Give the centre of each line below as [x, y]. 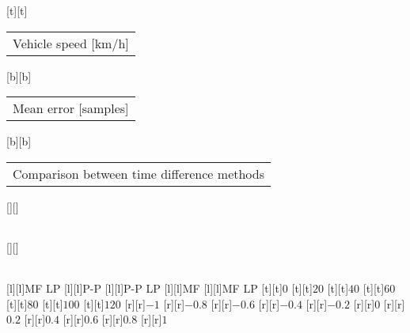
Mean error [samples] [71, 108]
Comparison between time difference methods [139, 173]
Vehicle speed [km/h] [71, 43]
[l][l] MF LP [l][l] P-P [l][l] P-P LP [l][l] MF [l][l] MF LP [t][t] [144, 288]
